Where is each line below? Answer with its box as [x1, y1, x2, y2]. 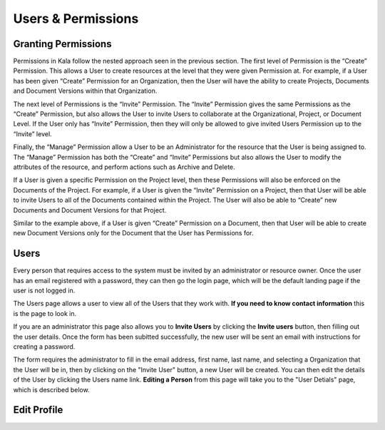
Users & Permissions [13, 11, 139, 26]
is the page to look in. [13, 309, 77, 317]
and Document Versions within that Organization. [13, 86, 158, 96]
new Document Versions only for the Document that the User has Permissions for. [13, 229, 254, 237]
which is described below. [13, 385, 90, 394]
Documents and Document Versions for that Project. [13, 205, 167, 214]
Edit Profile [13, 404, 63, 416]
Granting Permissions [13, 38, 112, 50]
